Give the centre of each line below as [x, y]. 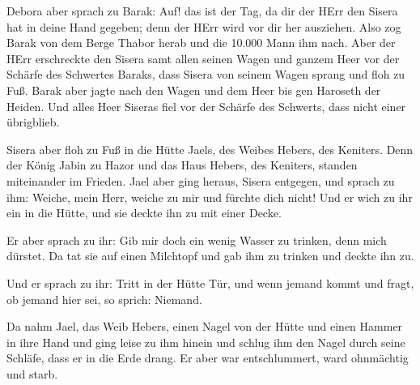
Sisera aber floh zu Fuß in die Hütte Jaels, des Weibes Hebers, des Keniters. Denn [210, 149]
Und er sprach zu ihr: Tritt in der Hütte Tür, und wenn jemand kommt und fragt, [210, 282]
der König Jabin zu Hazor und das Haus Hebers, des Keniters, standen [182, 165]
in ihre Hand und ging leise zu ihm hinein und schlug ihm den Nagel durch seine [206, 342]
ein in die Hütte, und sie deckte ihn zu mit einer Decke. [144, 213]
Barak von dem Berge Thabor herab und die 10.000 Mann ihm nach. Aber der [201, 43]
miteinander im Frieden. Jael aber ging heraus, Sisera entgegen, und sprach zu [201, 180]
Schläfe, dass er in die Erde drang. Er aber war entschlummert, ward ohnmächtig [208, 358]
